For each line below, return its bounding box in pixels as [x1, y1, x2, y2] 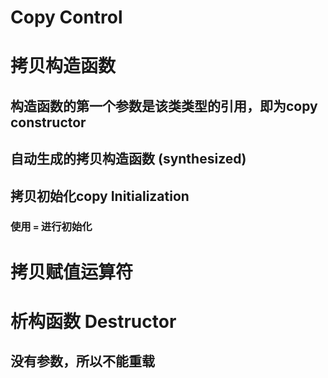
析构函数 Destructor [10, 310, 177, 333]
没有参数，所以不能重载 [10, 353, 155, 370]
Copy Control [10, 6, 123, 29]
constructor [10, 114, 87, 131]
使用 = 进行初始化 [10, 220, 93, 234]
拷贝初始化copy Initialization [10, 187, 190, 205]
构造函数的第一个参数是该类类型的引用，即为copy [10, 97, 318, 115]
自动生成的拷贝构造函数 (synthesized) [10, 151, 247, 168]
